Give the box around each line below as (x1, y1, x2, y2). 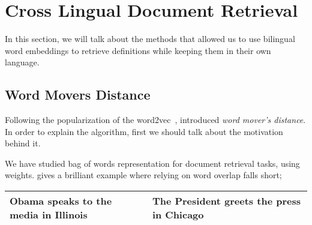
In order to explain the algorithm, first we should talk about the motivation (5, 125, 283, 137)
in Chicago (152, 208, 204, 222)
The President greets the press (152, 194, 301, 208)
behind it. (5, 137, 41, 149)
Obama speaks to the (10, 194, 112, 208)
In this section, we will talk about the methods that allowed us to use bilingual (5, 32, 295, 45)
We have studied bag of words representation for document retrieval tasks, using (5, 157, 300, 169)
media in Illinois (10, 208, 88, 222)
